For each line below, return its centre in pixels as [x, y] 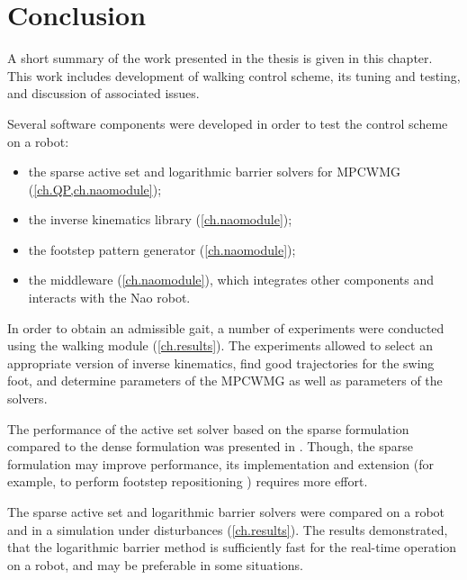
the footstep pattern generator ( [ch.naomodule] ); [162, 249]
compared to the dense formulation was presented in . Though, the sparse [210, 446]
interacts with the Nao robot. [109, 298]
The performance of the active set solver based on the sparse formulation [208, 428]
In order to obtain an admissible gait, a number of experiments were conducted [226, 327]
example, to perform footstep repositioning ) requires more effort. [188, 481]
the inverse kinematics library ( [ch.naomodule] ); [160, 219]
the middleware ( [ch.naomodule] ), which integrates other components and [231, 280]
